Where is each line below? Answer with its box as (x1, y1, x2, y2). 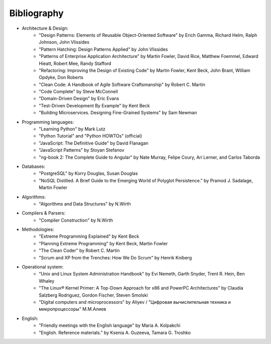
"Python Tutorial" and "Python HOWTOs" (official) (39, 133, 143, 139)
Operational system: (22, 264, 64, 270)
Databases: (22, 163, 46, 169)
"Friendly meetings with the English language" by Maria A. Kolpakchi (39, 322, 181, 328)
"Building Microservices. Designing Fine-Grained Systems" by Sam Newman (39, 110, 197, 116)
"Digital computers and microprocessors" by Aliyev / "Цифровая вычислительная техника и (39, 299, 231, 305)
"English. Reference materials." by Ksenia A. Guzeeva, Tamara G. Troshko (39, 329, 191, 335)
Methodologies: (22, 227, 55, 233)
